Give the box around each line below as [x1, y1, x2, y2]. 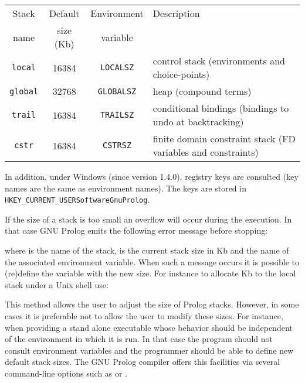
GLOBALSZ [97, 86, 137, 96]
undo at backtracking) [152, 115, 244, 128]
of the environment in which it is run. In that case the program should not [5, 333, 273, 345]
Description [152, 6, 200, 20]
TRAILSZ [100, 110, 134, 119]
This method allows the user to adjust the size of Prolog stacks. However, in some [5, 298, 299, 310]
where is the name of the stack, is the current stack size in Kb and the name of [5, 244, 289, 257]
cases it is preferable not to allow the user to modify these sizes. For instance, [5, 310, 283, 322]
